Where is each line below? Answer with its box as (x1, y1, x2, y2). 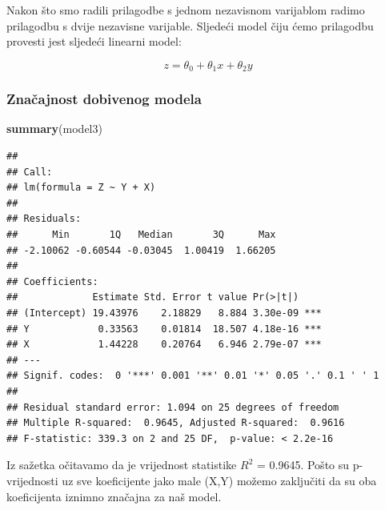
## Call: (6, 166, 53, 178)
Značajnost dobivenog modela (6, 89, 202, 109)
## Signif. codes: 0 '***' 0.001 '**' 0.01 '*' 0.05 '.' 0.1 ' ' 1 (6, 370, 379, 382)
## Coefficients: (6, 275, 98, 287)
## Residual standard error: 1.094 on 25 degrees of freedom (6, 401, 339, 413)
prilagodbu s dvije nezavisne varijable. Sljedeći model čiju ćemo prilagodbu (6, 17, 374, 34)
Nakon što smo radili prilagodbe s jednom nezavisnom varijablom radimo (6, 2, 365, 18)
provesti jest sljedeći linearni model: (6, 33, 182, 50)
